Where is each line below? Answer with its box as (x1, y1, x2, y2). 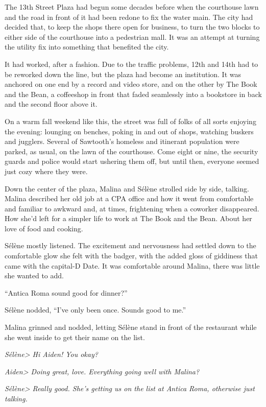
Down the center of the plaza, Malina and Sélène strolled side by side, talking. (5, 183, 249, 194)
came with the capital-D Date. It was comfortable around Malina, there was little (5, 260, 260, 271)
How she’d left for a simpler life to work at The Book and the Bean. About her (5, 213, 252, 224)
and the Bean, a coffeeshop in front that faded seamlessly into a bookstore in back (5, 88, 262, 99)
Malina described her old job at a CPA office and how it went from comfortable (5, 193, 254, 204)
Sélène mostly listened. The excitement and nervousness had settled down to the (5, 240, 256, 251)
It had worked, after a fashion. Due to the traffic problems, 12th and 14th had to (5, 58, 258, 69)
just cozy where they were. (5, 165, 88, 176)
